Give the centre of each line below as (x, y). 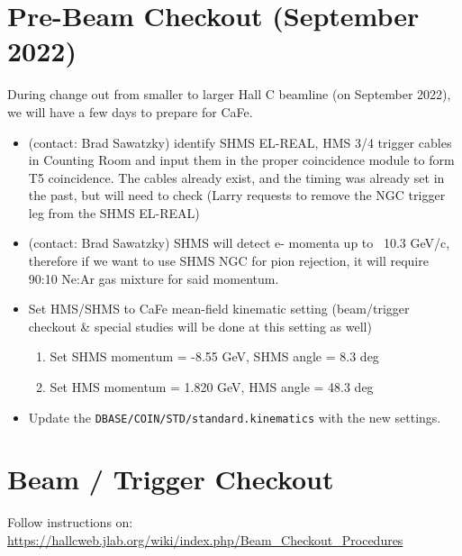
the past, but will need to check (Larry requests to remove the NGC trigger (237, 195)
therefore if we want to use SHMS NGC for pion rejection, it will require (228, 261)
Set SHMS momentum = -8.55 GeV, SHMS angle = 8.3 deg (214, 356)
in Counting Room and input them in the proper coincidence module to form (241, 160)
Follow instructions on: (70, 522)
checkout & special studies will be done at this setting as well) (200, 326)
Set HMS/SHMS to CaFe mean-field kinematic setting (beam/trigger (219, 309)
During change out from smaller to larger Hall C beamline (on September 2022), (229, 94)
